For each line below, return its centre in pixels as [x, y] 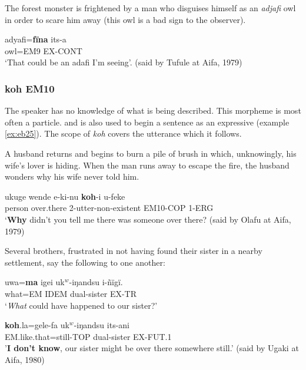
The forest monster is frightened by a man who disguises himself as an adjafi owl [150, 8]
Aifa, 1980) [25, 359]
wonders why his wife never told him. [72, 176]
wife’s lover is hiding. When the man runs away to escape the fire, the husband [147, 165]
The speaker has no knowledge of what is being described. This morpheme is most [153, 110]
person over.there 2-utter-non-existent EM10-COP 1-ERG [109, 208]
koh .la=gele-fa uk [37, 325]
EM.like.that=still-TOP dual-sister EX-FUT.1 [88, 336]
